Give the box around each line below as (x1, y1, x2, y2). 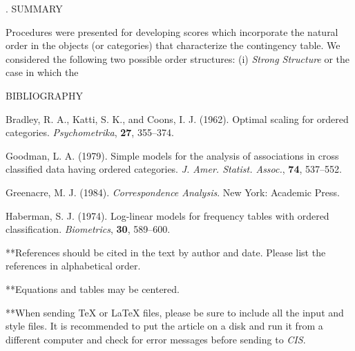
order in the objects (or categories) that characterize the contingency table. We (6, 38, 340, 53)
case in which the (6, 65, 79, 79)
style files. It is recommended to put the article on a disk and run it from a (6, 319, 323, 333)
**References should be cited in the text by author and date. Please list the (6, 245, 326, 259)
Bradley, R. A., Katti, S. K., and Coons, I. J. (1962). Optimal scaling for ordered (6, 111, 349, 126)
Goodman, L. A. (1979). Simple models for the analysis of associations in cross (6, 148, 339, 162)
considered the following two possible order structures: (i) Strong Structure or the (6, 51, 350, 66)
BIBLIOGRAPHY (6, 88, 83, 102)
